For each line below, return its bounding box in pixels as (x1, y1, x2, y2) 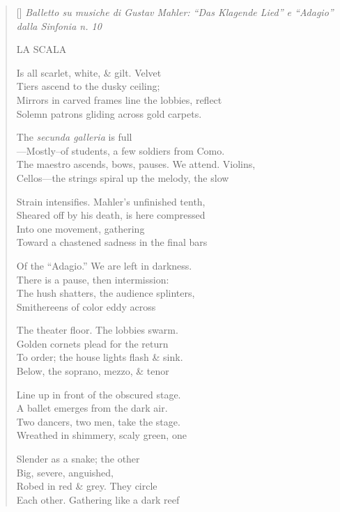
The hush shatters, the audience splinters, (16, 286, 195, 300)
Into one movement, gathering (16, 221, 145, 235)
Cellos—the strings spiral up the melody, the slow (16, 170, 229, 185)
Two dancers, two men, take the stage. (16, 414, 180, 428)
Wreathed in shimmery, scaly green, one (16, 428, 187, 442)
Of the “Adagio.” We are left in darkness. (16, 258, 192, 272)
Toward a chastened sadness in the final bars (16, 235, 208, 249)
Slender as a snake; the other (16, 451, 140, 466)
